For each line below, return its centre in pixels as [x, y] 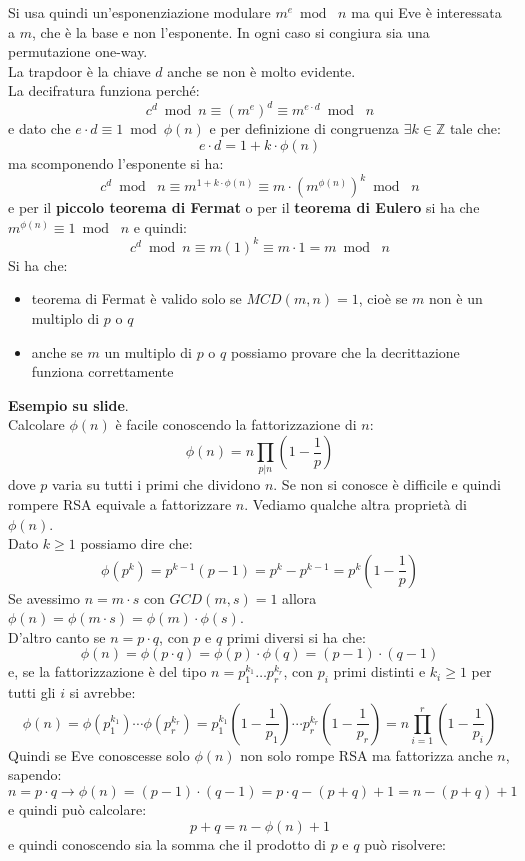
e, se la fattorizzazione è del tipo [107, 671]
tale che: [475, 128]
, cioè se [383, 298]
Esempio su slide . [68, 404]
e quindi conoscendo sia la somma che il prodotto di [167, 843]
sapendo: [35, 774]
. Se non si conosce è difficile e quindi [387, 484]
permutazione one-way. [78, 51]
